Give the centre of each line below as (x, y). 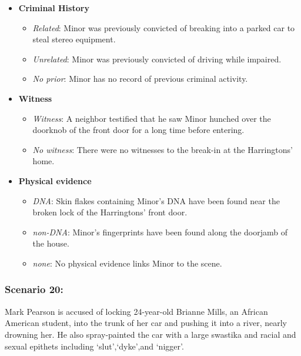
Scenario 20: (34, 289)
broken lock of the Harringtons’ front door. (110, 212)
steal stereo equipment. (74, 39)
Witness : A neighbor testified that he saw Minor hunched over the (152, 118)
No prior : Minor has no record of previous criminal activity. (140, 79)
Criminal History (54, 8)
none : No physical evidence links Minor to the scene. (127, 263)
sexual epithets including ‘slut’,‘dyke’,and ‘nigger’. (94, 346)
